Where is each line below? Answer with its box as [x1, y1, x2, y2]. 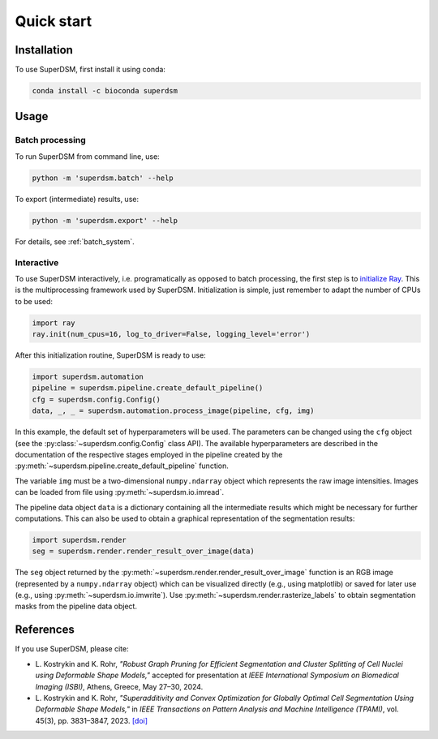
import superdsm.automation [32, 372, 144, 381]
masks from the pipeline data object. [15, 601, 138, 612]
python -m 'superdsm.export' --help [32, 216, 178, 225]
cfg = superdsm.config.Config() [32, 394, 161, 404]
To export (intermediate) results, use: [15, 194, 140, 204]
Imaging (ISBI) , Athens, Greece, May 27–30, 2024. [35, 681, 204, 691]
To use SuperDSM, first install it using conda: [15, 65, 166, 75]
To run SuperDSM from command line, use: [15, 151, 160, 161]
